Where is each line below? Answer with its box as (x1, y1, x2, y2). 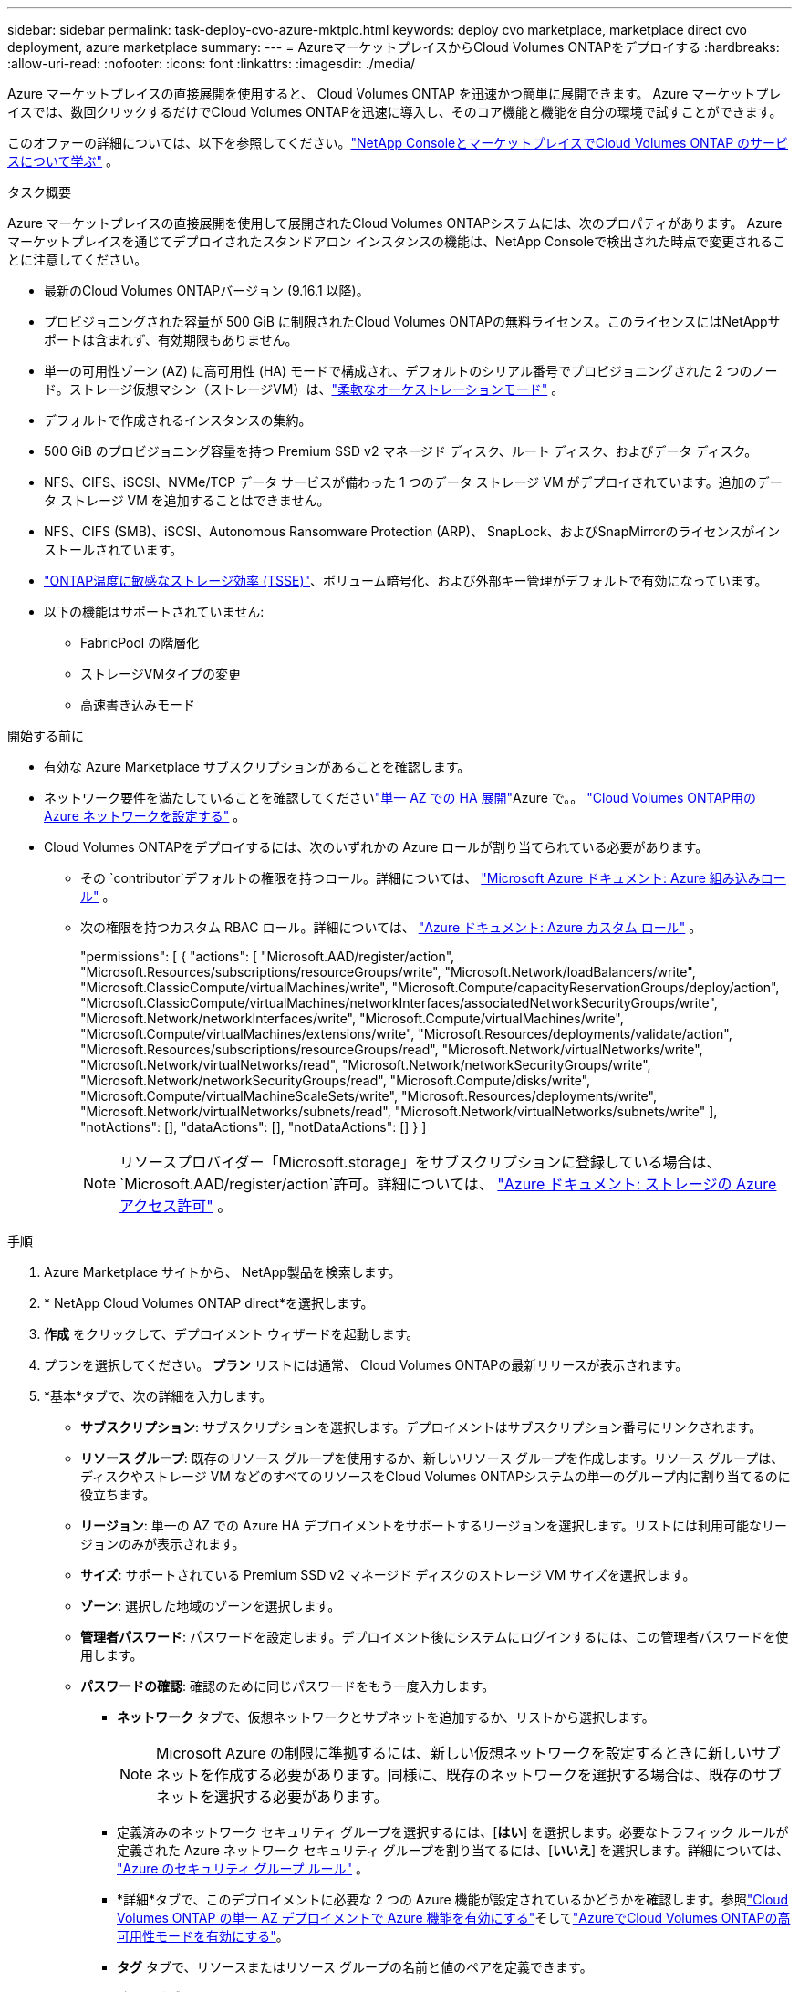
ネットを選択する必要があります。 (156, 1788, 389, 1806)
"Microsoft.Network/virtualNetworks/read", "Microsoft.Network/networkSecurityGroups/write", (80, 1057, 651, 1073)
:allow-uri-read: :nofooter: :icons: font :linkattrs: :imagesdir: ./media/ (7, 56, 416, 71)
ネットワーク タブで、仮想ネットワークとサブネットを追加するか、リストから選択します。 (117, 1709, 655, 1725)
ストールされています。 (44, 542, 183, 557)
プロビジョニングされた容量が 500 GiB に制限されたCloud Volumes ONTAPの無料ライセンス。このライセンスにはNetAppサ (44, 314, 781, 329)
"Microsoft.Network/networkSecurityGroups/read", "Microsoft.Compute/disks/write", (80, 1073, 591, 1088)
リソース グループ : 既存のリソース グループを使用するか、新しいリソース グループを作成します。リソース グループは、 (80, 1450, 784, 1466)
